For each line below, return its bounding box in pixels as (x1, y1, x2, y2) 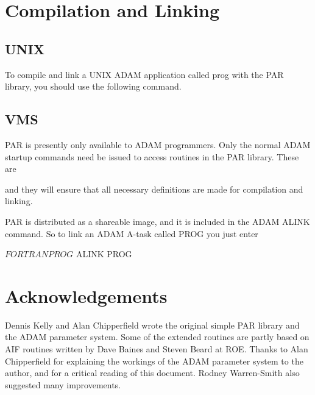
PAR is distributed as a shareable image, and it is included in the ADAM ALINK (5, 215, 310, 227)
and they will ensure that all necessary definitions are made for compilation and (5, 182, 303, 195)
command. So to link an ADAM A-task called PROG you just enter (5, 227, 258, 240)
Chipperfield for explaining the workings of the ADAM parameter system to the (5, 354, 303, 367)
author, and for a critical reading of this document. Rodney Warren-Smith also (5, 366, 300, 379)
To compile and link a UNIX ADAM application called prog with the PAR (5, 68, 284, 80)
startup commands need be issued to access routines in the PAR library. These (5, 150, 299, 163)
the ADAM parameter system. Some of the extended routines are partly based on (5, 330, 310, 343)
